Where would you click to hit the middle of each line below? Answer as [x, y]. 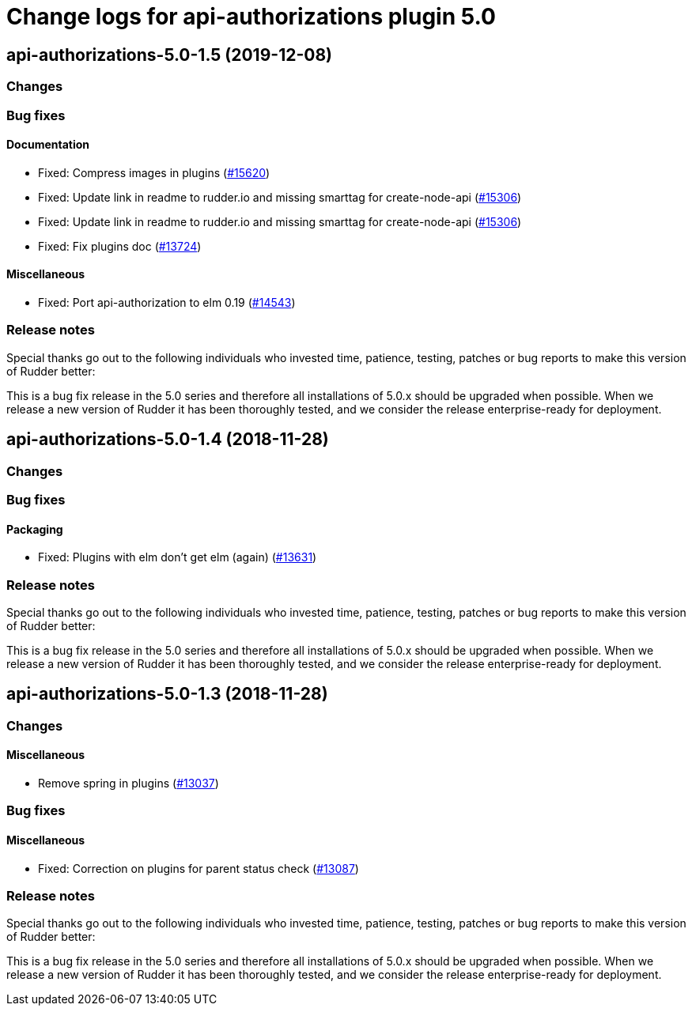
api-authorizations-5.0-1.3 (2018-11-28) [167, 694]
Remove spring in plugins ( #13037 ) [129, 783]
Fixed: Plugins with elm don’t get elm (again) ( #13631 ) [178, 557]
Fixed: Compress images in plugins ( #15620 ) [154, 172]
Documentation [48, 145]
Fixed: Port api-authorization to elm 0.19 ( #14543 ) [167, 302]
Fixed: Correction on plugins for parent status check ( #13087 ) [199, 868]
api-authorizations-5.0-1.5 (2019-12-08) [169, 55]
